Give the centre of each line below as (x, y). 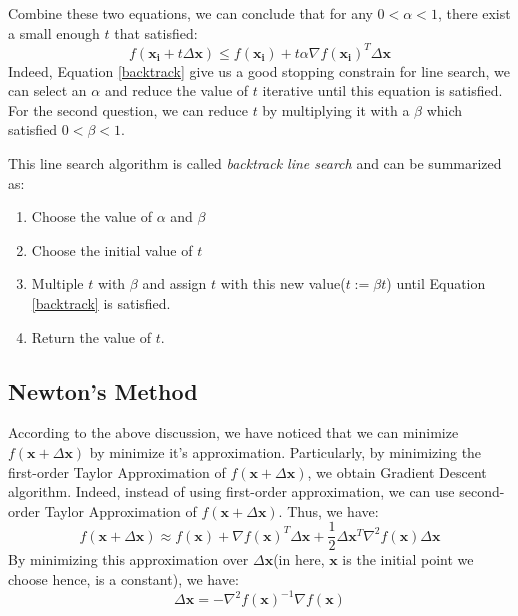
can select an (47, 90)
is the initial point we (408, 559)
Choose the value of (92, 216)
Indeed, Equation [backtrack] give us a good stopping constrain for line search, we (259, 70)
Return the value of (91, 336)
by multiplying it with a (336, 109)
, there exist (474, 13)
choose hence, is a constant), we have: (123, 579)
